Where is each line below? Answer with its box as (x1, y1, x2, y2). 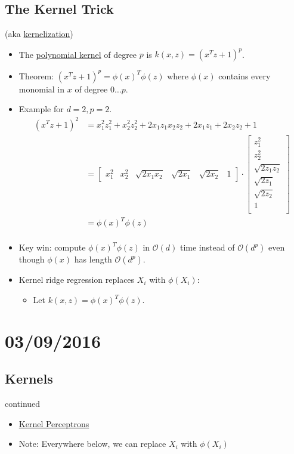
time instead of (180, 241, 235, 254)
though (18, 253, 45, 265)
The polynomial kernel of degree (18, 48, 137, 60)
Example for (18, 103, 64, 115)
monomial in (18, 82, 65, 95)
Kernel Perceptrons (18, 417, 89, 430)
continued (5, 397, 41, 410)
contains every (218, 69, 271, 82)
